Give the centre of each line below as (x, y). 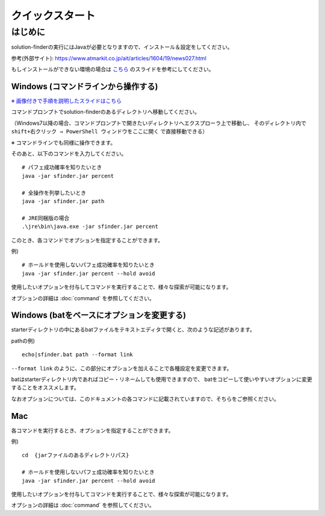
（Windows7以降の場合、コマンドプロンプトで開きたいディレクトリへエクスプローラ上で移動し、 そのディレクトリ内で (159, 123)
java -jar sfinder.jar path (63, 201)
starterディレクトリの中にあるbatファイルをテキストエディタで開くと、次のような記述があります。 (133, 330)
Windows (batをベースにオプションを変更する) (99, 316)
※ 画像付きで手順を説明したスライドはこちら (66, 101)
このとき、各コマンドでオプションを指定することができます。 (87, 240)
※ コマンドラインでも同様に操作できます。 (63, 142)
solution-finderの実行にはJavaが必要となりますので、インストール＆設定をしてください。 (122, 47)
